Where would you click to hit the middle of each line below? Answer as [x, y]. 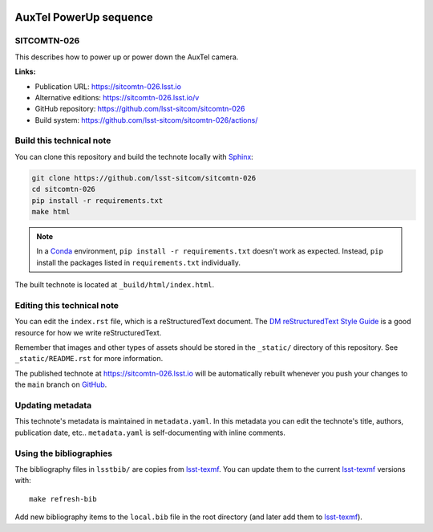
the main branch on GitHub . [61, 384]
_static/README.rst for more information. [89, 359]
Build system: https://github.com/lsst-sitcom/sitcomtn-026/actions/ [146, 120]
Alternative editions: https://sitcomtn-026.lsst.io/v [117, 97]
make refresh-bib [63, 499]
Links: [25, 71]
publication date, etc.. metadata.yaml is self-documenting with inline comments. [150, 433]
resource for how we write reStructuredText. [88, 332]
